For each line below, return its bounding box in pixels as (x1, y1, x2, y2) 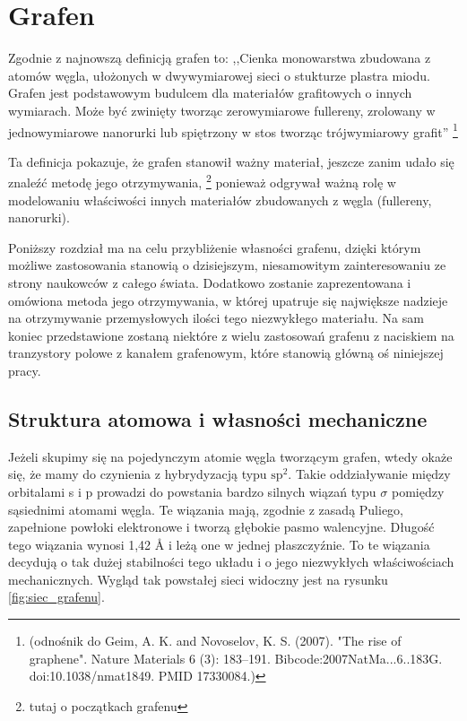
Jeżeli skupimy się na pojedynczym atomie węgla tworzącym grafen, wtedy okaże (8, 447, 453, 465)
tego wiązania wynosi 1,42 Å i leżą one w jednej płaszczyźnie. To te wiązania (8, 534, 430, 553)
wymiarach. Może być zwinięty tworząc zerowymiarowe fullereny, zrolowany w (8, 100, 436, 119)
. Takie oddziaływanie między (288, 465, 451, 483)
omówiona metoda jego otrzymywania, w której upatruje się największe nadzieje (8, 291, 448, 309)
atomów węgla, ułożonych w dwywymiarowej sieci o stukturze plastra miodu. (8, 65, 430, 84)
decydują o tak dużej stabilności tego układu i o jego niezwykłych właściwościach (8, 552, 454, 571)
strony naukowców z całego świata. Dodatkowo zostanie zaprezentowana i (8, 273, 411, 291)
